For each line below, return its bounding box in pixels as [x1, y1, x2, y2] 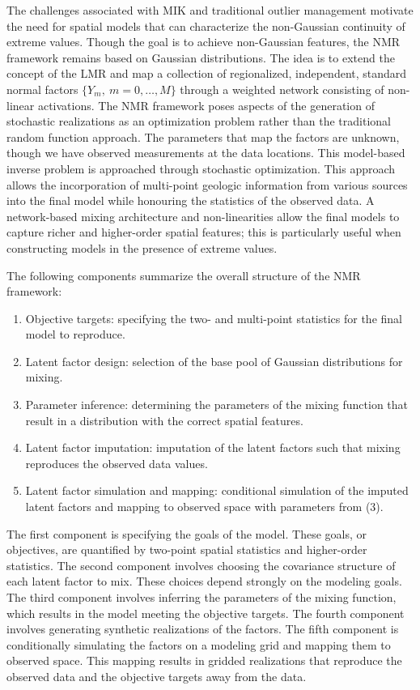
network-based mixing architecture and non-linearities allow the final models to [6, 207, 400, 224]
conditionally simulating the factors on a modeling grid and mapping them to [6, 636, 391, 653]
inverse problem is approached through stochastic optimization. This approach [6, 160, 396, 177]
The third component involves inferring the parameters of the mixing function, [6, 589, 397, 605]
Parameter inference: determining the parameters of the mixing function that [25, 396, 409, 413]
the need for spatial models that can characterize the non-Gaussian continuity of [6, 17, 405, 34]
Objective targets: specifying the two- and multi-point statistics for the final [25, 309, 402, 326]
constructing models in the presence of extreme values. [6, 239, 278, 256]
